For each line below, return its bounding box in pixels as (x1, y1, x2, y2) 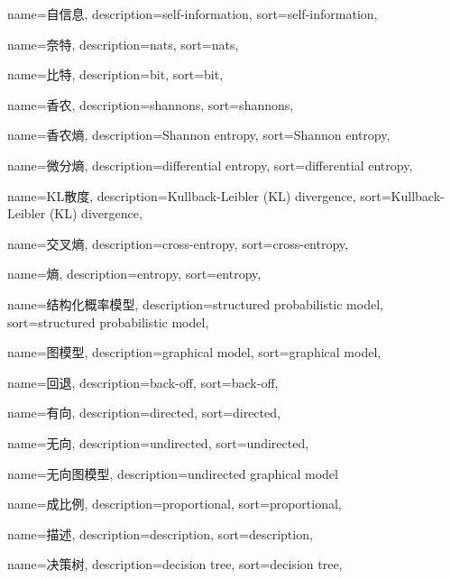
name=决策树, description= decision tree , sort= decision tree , (7, 555, 343, 574)
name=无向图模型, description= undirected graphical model (7, 464, 338, 482)
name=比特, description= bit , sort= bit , (7, 65, 224, 84)
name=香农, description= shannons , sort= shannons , (7, 95, 294, 114)
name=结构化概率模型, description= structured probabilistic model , (7, 294, 383, 313)
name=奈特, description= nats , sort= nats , (7, 34, 239, 53)
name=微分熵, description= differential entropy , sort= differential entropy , (7, 155, 413, 174)
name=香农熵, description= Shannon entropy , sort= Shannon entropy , (7, 125, 391, 144)
